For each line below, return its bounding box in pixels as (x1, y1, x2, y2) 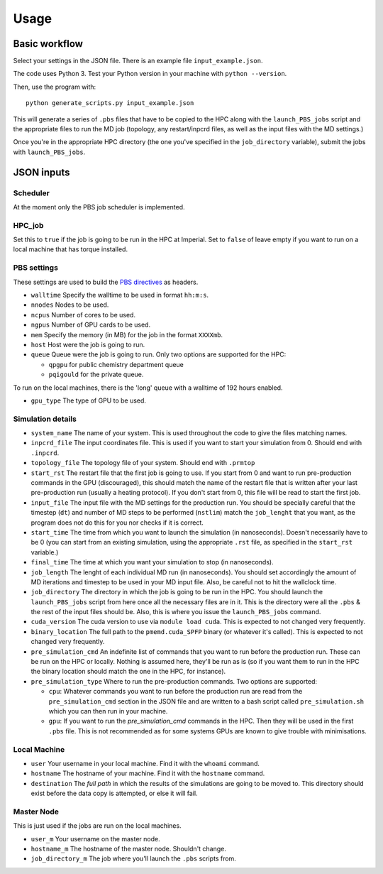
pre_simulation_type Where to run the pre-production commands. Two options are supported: (30, 677, 318, 685)
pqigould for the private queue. (48, 370, 144, 379)
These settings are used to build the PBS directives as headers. (13, 278, 199, 286)
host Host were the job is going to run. (30, 340, 145, 349)
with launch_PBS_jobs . (13, 148, 86, 156)
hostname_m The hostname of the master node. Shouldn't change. (30, 845, 227, 853)
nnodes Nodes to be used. (30, 300, 109, 309)
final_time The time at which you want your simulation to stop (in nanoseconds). (30, 558, 274, 567)
